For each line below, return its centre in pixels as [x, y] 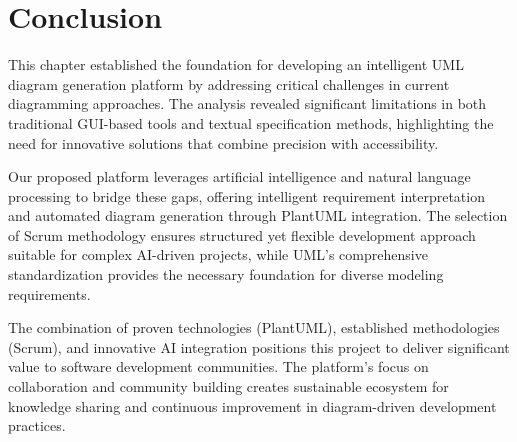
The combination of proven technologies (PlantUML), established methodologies [254, 327]
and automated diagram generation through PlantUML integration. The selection [258, 215]
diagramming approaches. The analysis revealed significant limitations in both [247, 103]
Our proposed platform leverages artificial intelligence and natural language [239, 176]
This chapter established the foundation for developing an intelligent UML [236, 64]
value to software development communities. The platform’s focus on [218, 366]
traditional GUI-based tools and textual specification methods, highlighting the [251, 122]
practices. [37, 425]
